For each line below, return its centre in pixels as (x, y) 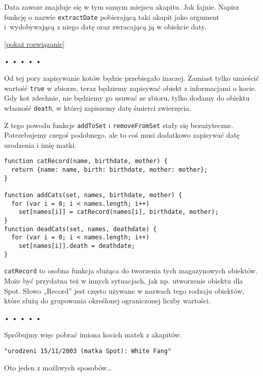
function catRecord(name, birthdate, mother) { (86, 161)
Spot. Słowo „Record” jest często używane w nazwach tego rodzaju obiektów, (124, 290)
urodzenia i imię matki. (40, 145)
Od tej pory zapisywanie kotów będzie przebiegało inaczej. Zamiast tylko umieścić (131, 78)
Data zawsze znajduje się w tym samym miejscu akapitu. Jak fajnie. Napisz (122, 7)
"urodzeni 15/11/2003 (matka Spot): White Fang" (88, 351)
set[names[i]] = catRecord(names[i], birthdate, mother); (119, 212)
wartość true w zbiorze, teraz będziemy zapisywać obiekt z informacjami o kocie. (130, 88)
